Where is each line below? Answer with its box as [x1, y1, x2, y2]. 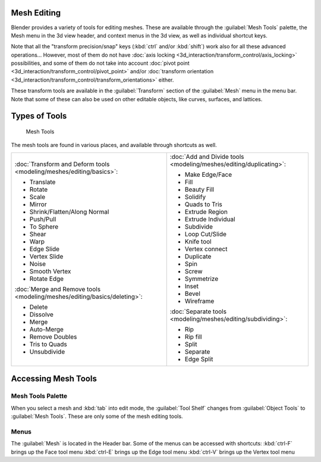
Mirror [29, 200, 47, 208]
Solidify [184, 192, 206, 201]
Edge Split [184, 355, 213, 363]
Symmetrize [184, 274, 219, 283]
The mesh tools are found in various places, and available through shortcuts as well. [11, 142, 217, 149]
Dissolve [29, 310, 53, 319]
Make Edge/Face [184, 170, 232, 179]
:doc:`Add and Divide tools [169, 152, 244, 161]
